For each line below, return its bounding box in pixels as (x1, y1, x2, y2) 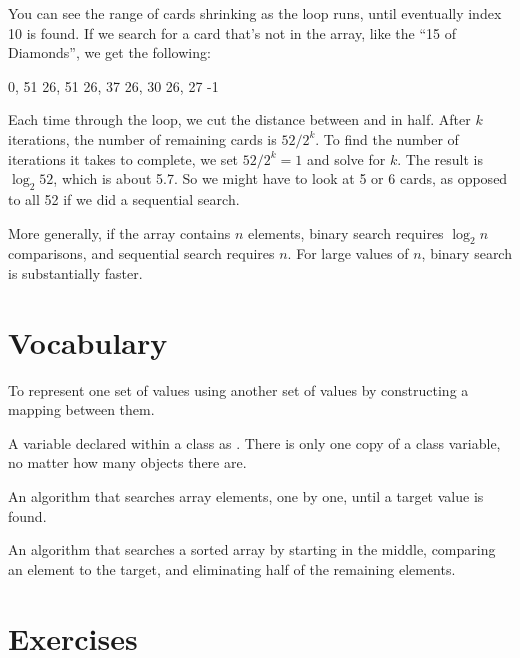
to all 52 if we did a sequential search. (8, 188, 240, 209)
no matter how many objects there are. (8, 452, 247, 473)
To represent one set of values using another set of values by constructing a (8, 379, 469, 400)
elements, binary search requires (248, 222, 444, 243)
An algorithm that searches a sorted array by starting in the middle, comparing (8, 539, 496, 560)
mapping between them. (8, 399, 155, 420)
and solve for (306, 148, 386, 169)
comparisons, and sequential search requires (8, 243, 275, 264)
